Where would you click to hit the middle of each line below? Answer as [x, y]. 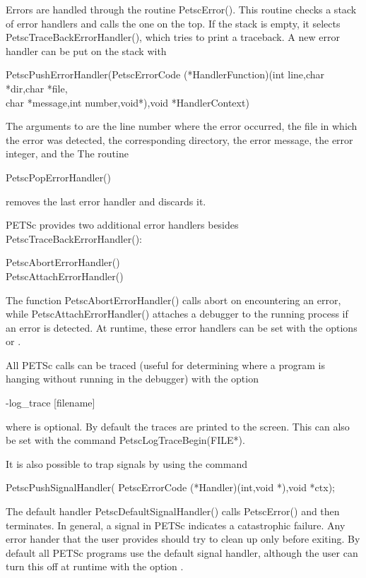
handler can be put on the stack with [86, 50]
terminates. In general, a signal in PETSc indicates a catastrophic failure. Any [176, 525]
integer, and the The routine [67, 153]
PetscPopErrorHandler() [59, 177]
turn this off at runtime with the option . [95, 566]
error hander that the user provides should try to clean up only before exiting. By [183, 539]
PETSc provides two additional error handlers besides [122, 225]
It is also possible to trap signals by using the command [127, 463]
